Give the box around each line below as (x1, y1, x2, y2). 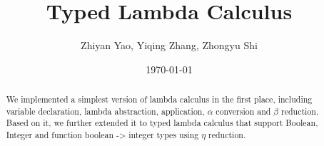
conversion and (216, 105, 271, 117)
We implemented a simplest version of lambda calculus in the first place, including (6, 93, 313, 105)
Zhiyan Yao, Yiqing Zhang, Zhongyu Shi (81, 38, 258, 53)
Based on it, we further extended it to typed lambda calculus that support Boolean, (6, 117, 318, 129)
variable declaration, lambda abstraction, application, (6, 105, 205, 117)
